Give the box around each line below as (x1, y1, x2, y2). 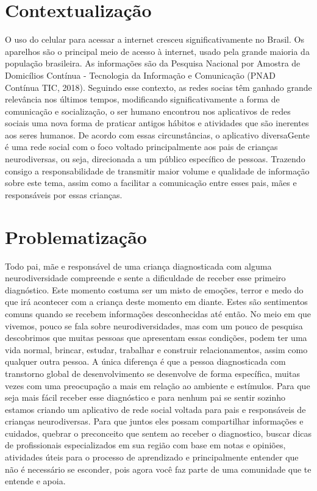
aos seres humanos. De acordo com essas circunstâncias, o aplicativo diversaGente (5, 128, 310, 141)
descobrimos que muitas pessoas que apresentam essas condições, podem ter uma (5, 331, 307, 344)
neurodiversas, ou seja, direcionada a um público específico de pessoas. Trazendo (5, 152, 305, 165)
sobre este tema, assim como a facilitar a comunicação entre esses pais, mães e (5, 176, 297, 189)
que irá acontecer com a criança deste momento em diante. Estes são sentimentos (5, 295, 308, 308)
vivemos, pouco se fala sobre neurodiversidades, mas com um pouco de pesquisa (5, 319, 303, 332)
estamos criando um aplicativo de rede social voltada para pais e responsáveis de (5, 403, 306, 415)
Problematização (5, 224, 147, 249)
